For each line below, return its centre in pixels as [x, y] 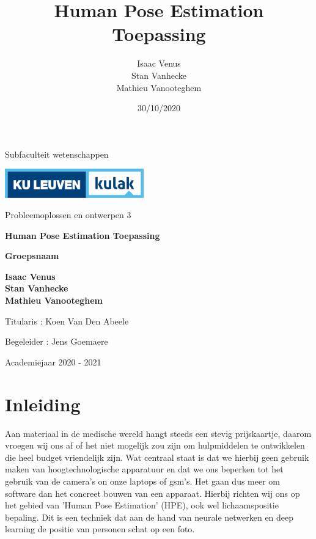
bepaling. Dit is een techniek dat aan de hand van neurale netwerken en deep [149, 517]
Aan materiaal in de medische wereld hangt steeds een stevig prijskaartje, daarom [158, 433]
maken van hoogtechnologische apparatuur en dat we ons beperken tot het [144, 469]
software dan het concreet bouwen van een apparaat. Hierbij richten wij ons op [152, 493]
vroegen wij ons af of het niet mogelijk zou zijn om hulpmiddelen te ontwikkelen [155, 445]
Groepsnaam [32, 256]
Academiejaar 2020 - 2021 [53, 361]
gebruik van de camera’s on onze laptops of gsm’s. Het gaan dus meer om [143, 481]
